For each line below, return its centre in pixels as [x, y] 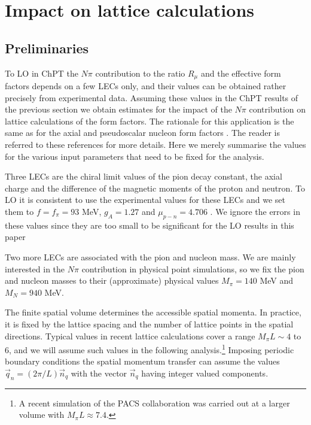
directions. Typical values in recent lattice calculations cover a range [130, 336]
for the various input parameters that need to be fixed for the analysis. [135, 156]
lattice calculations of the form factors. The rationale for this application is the [150, 121]
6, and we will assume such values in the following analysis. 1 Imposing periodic [150, 349]
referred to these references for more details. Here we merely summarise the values [155, 144]
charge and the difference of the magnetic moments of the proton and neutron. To [155, 188]
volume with [42, 415]
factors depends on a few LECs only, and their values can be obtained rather [146, 86]
